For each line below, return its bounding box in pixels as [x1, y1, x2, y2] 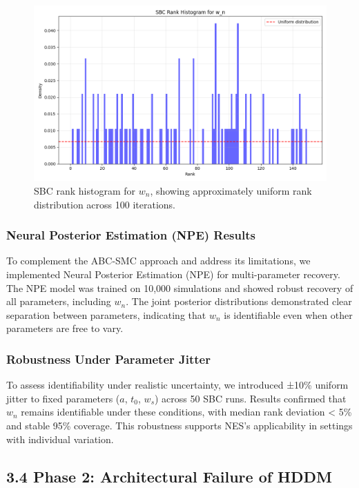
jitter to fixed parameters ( [6, 391, 120, 405]
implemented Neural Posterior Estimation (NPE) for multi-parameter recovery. [6, 266, 340, 281]
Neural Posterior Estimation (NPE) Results [6, 226, 255, 244]
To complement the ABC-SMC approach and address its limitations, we [6, 253, 311, 268]
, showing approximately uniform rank [150, 183, 312, 197]
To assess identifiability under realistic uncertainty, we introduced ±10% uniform [6, 378, 349, 392]
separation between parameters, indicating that [6, 307, 206, 322]
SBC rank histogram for [34, 183, 136, 197]
